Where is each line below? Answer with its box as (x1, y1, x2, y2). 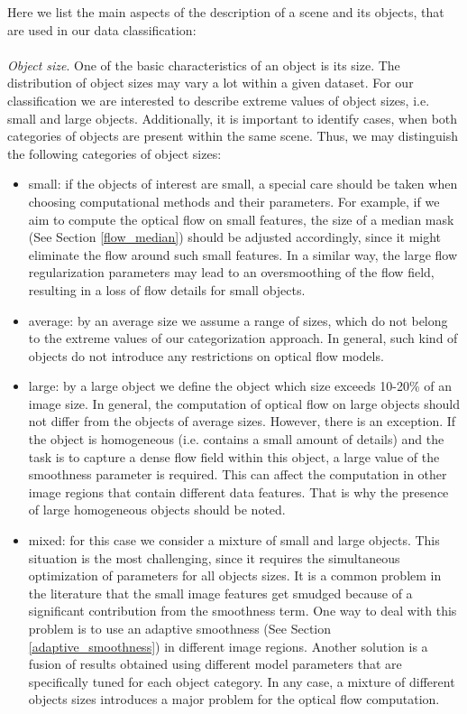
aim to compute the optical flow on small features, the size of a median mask (28, 209, 454, 228)
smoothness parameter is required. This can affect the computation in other (28, 465, 447, 484)
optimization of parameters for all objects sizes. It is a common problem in (28, 566, 442, 585)
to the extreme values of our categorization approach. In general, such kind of (28, 329, 458, 348)
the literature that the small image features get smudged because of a (28, 583, 413, 602)
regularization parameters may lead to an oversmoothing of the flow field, (28, 263, 435, 282)
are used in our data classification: (7, 20, 197, 39)
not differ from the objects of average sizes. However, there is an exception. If (28, 412, 456, 431)
